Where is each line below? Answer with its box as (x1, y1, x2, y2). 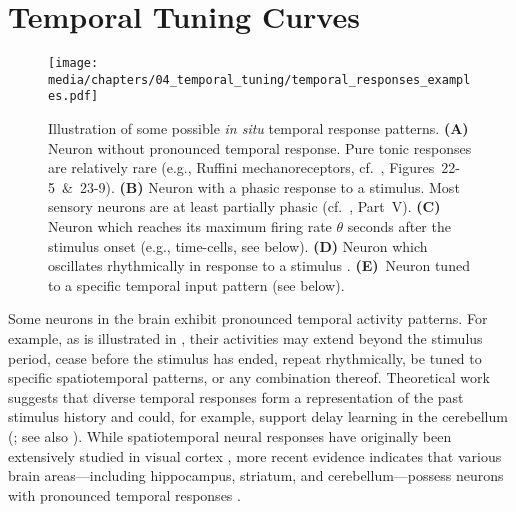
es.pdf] (48, 89, 99, 104)
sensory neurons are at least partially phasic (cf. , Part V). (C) (48, 196, 441, 217)
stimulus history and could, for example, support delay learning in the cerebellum (8, 406, 508, 427)
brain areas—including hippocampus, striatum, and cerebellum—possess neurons (8, 465, 504, 486)
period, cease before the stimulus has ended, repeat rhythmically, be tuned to (8, 347, 482, 368)
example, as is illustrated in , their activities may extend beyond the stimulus (8, 328, 483, 349)
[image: (48, 56, 99, 71)
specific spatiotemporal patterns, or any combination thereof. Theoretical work (8, 367, 490, 388)
